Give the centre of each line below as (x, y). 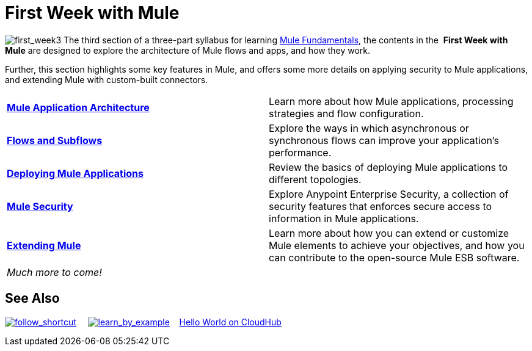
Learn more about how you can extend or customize (389, 233)
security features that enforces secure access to (381, 206)
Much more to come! (54, 272)
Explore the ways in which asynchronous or (369, 128)
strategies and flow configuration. (346, 113)
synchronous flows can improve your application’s (384, 140)
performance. (300, 152)
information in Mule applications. (344, 218)
